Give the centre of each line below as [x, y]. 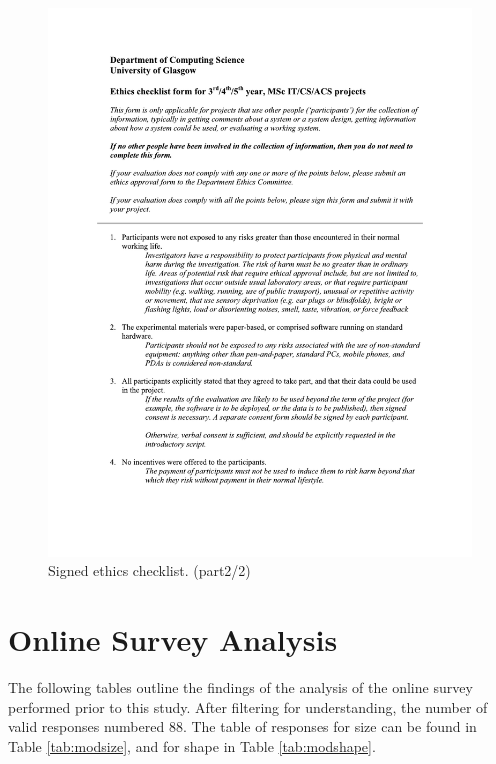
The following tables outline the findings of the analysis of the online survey [240, 687]
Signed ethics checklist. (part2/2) [149, 570]
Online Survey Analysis [173, 639]
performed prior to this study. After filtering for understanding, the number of [248, 706]
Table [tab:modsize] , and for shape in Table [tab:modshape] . [192, 745]
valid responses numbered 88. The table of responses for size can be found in [242, 726]
